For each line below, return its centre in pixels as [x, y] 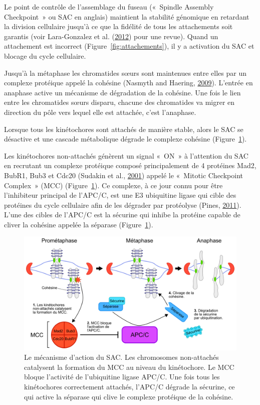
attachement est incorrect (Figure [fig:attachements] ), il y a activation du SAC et [129, 46]
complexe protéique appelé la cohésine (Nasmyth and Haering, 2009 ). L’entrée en [128, 83]
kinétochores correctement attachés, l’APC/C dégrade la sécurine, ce [129, 386]
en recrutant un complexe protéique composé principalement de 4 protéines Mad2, [130, 165]
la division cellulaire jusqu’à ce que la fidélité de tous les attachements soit [118, 26]
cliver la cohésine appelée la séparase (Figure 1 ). [79, 224]
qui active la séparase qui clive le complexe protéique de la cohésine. [129, 396]
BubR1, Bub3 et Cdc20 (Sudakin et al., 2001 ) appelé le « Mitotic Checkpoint [123, 175]
